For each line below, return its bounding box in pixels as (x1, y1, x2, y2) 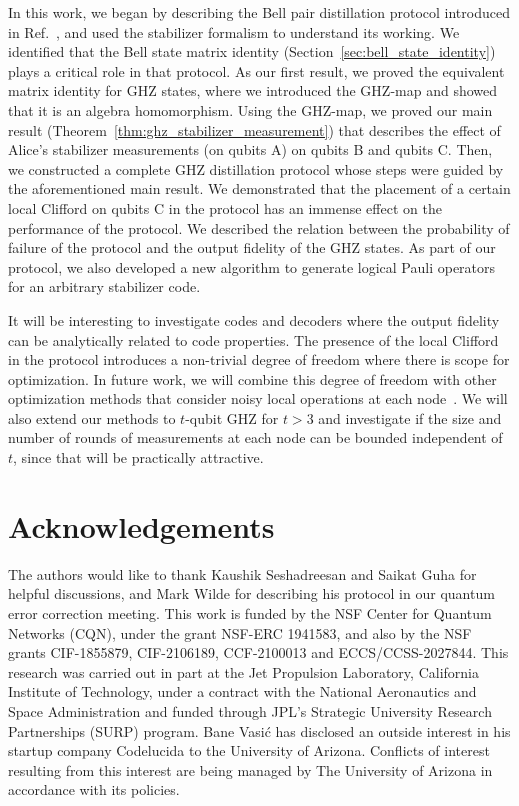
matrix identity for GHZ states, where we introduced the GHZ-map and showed (8, 80, 498, 101)
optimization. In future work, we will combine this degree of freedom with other (8, 368, 497, 389)
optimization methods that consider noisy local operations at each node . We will (8, 388, 508, 409)
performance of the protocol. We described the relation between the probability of (8, 217, 510, 238)
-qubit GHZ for (185, 407, 279, 428)
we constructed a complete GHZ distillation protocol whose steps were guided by (8, 158, 504, 179)
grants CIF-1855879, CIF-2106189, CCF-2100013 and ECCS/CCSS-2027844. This (8, 642, 509, 663)
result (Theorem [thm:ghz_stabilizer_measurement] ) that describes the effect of (8, 119, 501, 140)
